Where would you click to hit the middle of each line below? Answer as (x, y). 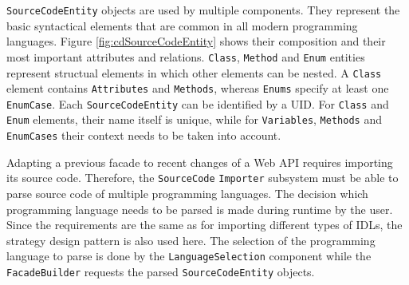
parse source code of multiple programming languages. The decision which (187, 194)
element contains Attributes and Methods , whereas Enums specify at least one (198, 88)
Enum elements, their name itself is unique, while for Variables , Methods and (194, 119)
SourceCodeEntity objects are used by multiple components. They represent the (203, 10)
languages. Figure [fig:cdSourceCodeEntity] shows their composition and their (196, 41)
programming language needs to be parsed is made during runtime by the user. (200, 209)
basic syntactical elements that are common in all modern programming (182, 25)
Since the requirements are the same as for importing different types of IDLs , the (204, 225)
